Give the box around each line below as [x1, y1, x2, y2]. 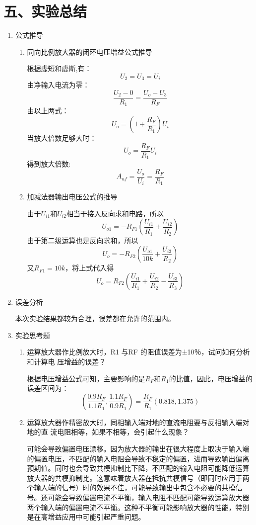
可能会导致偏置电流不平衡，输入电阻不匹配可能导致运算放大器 [48, 492, 250, 502]
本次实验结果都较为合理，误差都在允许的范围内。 [15, 313, 175, 324]
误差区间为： [27, 383, 69, 393]
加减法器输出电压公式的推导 [27, 191, 118, 202]
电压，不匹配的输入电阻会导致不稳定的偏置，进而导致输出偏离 [48, 453, 250, 463]
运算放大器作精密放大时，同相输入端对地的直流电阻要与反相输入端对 [27, 417, 250, 427]
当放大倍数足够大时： [27, 133, 97, 143]
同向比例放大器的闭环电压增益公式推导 [27, 46, 152, 57]
